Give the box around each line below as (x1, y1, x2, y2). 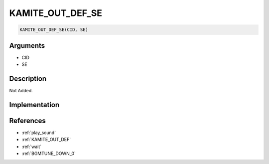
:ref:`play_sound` (21, 130, 56, 136)
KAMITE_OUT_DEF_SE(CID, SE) (19, 27, 88, 32)
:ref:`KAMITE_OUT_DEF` (21, 137, 71, 143)
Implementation (9, 100, 60, 109)
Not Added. (9, 87, 33, 93)
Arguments (9, 41, 45, 50)
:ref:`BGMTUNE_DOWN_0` (21, 151, 76, 157)
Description (9, 74, 47, 83)
